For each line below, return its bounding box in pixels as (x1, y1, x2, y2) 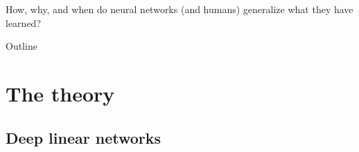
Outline (6, 39, 37, 53)
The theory (6, 79, 115, 107)
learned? (6, 15, 41, 30)
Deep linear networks (6, 126, 161, 148)
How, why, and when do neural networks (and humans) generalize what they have (6, 2, 353, 16)
